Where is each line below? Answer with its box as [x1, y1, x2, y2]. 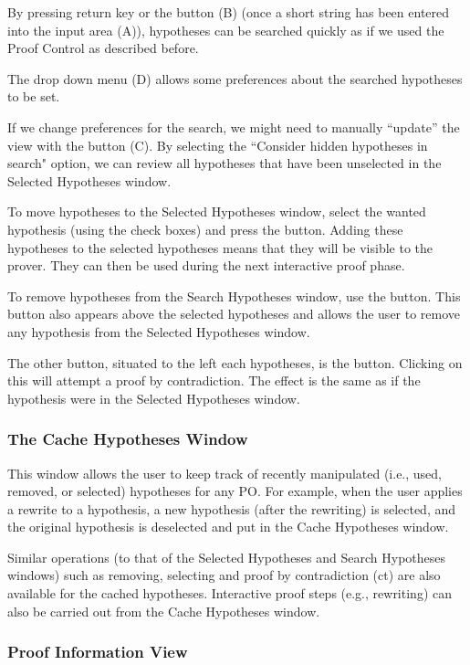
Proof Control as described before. [7, 38, 199, 58]
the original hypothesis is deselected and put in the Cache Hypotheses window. [7, 517, 449, 536]
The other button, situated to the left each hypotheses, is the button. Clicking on [7, 353, 463, 372]
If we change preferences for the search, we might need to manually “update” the [7, 117, 460, 136]
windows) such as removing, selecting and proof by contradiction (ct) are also [7, 565, 441, 585]
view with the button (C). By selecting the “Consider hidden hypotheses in [7, 135, 428, 154]
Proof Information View [7, 640, 188, 663]
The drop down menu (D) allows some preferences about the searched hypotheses [7, 69, 463, 88]
